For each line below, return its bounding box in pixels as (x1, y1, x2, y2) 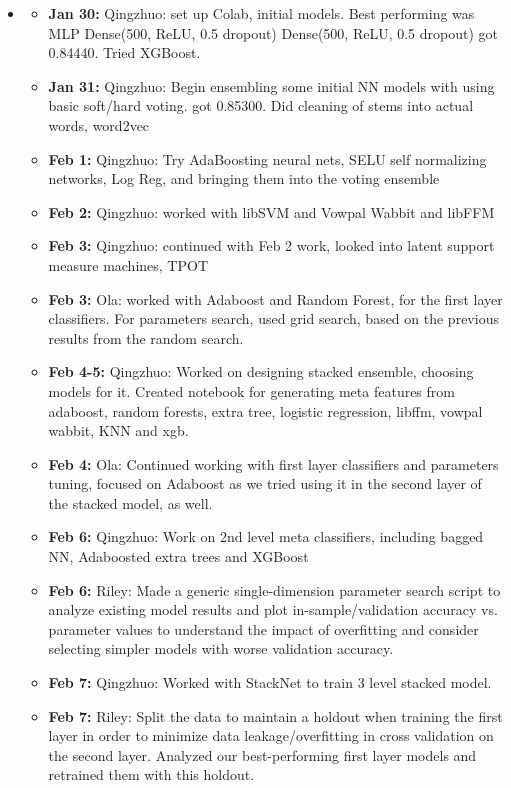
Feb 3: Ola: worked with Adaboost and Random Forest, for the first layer (48, 288, 503, 309)
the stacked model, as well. (48, 492, 213, 513)
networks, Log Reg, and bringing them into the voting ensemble (48, 168, 440, 189)
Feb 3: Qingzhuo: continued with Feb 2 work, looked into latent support (48, 235, 495, 256)
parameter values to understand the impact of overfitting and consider (48, 618, 479, 639)
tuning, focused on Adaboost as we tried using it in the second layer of (48, 473, 482, 494)
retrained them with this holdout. (48, 764, 255, 785)
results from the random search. (48, 327, 244, 348)
